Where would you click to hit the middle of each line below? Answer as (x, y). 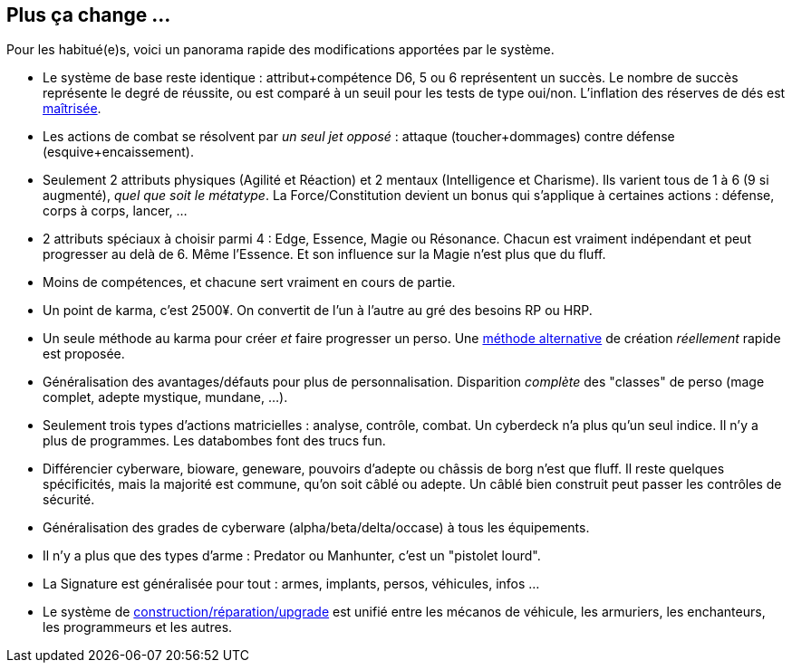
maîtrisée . (72, 109)
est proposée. (84, 354)
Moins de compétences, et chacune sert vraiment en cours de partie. (249, 282)
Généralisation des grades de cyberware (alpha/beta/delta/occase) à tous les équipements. (316, 528)
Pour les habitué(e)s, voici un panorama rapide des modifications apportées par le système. (280, 50)
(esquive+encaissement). (118, 152)
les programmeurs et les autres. (138, 627)
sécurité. (69, 500)
